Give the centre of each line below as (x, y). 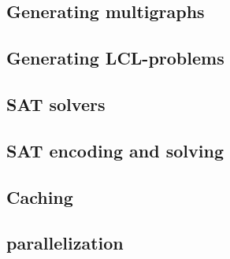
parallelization (65, 243)
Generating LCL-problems (115, 58)
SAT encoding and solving (115, 150)
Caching (40, 196)
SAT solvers (56, 104)
